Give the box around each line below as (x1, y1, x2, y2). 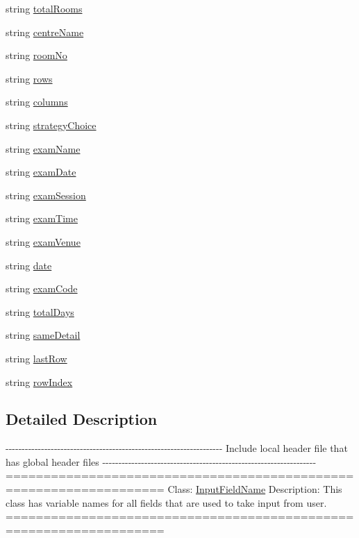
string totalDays (6, 304, 74, 319)
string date (6, 258, 52, 272)
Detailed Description (6, 408, 158, 430)
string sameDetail (6, 328, 81, 342)
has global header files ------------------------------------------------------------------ (6, 454, 317, 469)
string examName (6, 141, 81, 155)
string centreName (6, 24, 84, 39)
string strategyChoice (6, 117, 97, 132)
